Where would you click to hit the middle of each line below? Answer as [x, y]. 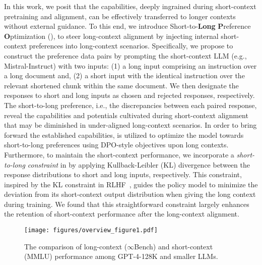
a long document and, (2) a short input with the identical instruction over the [124, 75]
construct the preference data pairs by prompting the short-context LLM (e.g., [125, 55]
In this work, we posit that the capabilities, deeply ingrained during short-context [130, 6]
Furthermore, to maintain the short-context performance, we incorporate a [119, 154]
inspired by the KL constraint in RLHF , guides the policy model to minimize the [131, 184]
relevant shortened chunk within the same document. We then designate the [121, 85]
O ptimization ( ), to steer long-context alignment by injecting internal [111, 36]
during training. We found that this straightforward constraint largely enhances [127, 204]
